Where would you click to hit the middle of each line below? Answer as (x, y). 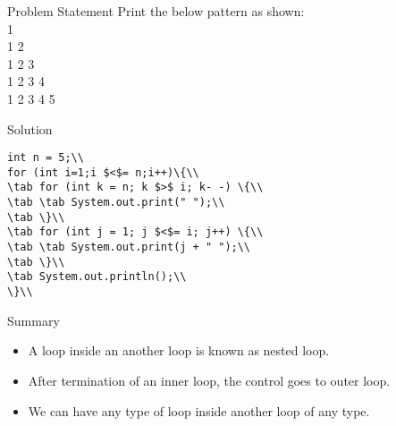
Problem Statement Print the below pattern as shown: (156, 11)
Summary (34, 320)
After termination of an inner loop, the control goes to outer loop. (209, 380)
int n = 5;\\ (46, 158)
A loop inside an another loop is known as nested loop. (179, 350)
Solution (30, 128)
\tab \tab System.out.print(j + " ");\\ (129, 247)
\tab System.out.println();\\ (97, 277)
